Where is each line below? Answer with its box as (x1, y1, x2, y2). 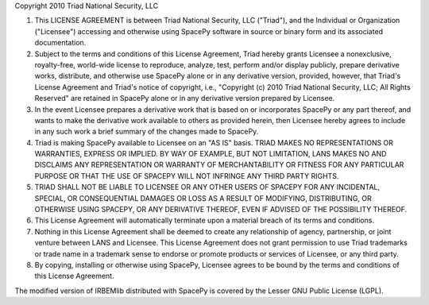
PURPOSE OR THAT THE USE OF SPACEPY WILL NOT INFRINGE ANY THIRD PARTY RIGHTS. (34, 171, 339, 180)
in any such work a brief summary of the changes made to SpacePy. (34, 127, 259, 137)
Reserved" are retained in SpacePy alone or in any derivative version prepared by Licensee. (34, 94, 335, 103)
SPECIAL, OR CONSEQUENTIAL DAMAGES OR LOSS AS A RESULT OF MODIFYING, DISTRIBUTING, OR (34, 193, 373, 203)
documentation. (34, 38, 87, 48)
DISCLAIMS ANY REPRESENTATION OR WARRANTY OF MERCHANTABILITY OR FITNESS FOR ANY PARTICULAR (34, 160, 404, 170)
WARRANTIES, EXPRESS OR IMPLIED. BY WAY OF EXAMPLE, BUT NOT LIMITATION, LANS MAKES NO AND (34, 149, 387, 159)
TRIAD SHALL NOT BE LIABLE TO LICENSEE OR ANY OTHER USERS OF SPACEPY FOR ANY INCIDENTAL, (34, 183, 381, 192)
